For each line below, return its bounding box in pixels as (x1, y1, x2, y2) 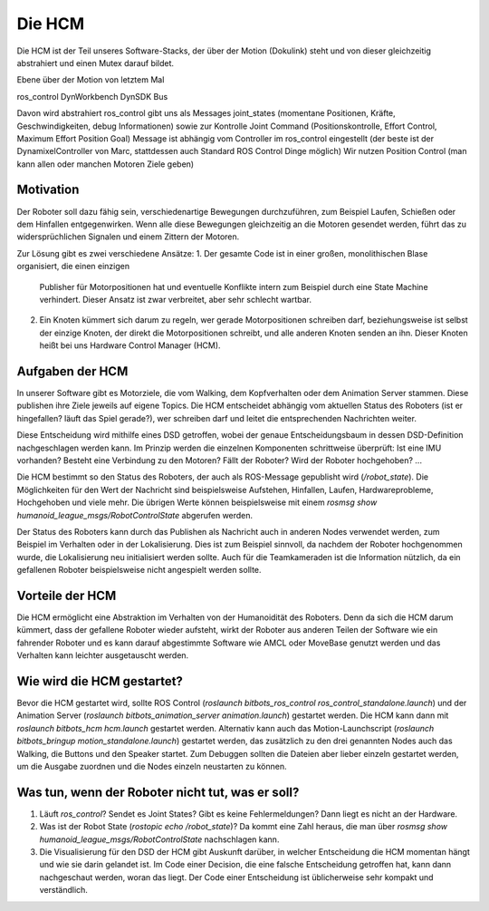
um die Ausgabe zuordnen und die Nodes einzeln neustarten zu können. (16, 761, 287, 772)
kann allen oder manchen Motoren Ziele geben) (16, 159, 195, 170)
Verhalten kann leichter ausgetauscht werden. (16, 650, 189, 661)
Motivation (16, 182, 80, 198)
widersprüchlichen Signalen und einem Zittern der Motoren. (16, 231, 240, 242)
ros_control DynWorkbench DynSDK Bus (16, 91, 168, 102)
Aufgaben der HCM (16, 363, 129, 379)
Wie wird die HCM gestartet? (16, 674, 183, 689)
